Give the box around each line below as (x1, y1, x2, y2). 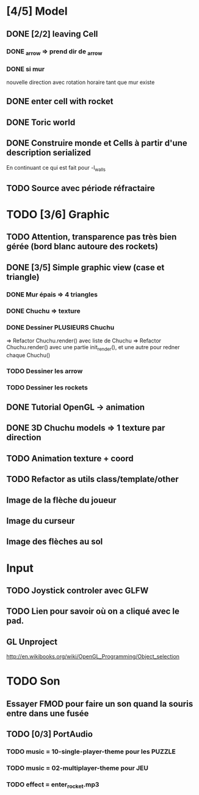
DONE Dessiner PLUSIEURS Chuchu (6, 323, 115, 331)
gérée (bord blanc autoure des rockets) (6, 241, 159, 252)
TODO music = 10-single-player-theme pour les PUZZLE (6, 747, 176, 756)
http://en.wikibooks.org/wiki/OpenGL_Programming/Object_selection (6, 653, 180, 660)
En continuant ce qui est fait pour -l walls (6, 164, 106, 173)
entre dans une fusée (6, 708, 89, 718)
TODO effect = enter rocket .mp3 (6, 780, 99, 790)
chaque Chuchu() (6, 351, 51, 359)
